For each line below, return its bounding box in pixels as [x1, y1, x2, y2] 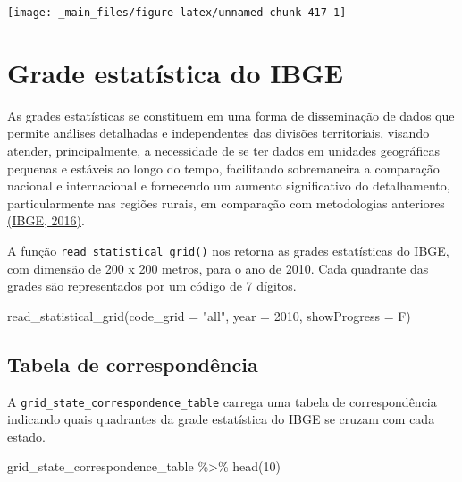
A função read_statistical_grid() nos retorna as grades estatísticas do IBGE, [7, 241, 449, 259]
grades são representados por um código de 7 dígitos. [7, 276, 297, 295]
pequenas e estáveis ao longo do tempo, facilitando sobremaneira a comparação [7, 158, 440, 177]
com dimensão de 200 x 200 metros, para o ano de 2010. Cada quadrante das [7, 258, 429, 277]
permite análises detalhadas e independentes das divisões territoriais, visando [7, 123, 430, 142]
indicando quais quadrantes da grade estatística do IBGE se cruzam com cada [7, 410, 435, 428]
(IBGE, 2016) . [7, 211, 85, 230]
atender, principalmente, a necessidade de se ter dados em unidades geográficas [7, 140, 440, 159]
